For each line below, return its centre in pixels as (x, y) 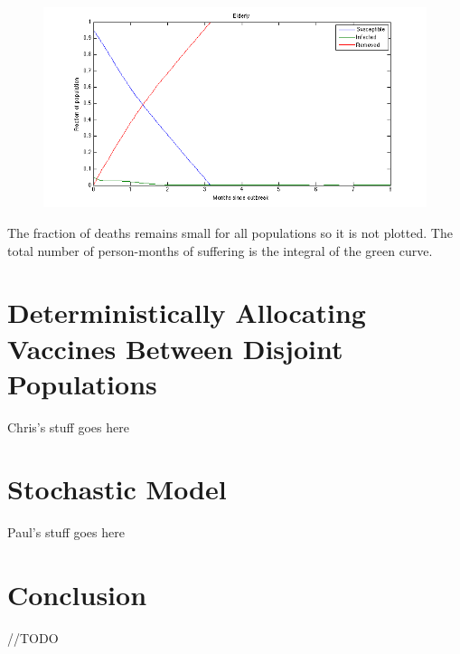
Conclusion (77, 595)
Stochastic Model (117, 489)
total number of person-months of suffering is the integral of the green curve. (220, 250)
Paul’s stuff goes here (66, 532)
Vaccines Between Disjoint (175, 348)
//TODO (33, 638)
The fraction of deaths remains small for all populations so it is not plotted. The (230, 233)
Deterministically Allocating (187, 313)
